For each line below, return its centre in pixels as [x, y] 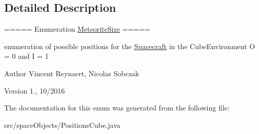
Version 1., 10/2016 [35, 90]
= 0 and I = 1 [26, 56]
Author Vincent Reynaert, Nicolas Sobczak [72, 73]
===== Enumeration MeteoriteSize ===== [77, 29]
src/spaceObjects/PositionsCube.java [62, 125]
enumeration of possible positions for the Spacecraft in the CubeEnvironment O [130, 46]
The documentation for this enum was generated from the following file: [117, 108]
